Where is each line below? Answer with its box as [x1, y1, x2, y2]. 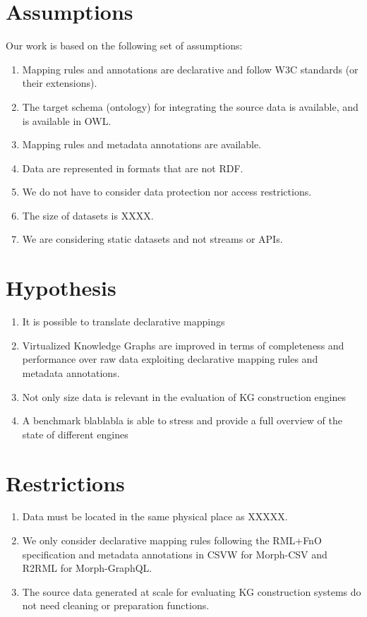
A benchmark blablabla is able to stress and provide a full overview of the [22, 413, 342, 428]
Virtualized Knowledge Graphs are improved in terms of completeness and [22, 337, 344, 352]
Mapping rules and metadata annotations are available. [22, 137, 262, 152]
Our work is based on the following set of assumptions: [6, 38, 243, 53]
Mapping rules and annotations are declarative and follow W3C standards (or [22, 61, 359, 76]
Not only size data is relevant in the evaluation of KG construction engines [22, 389, 346, 404]
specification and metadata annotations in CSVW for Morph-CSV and [22, 546, 327, 561]
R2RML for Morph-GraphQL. [22, 561, 152, 575]
